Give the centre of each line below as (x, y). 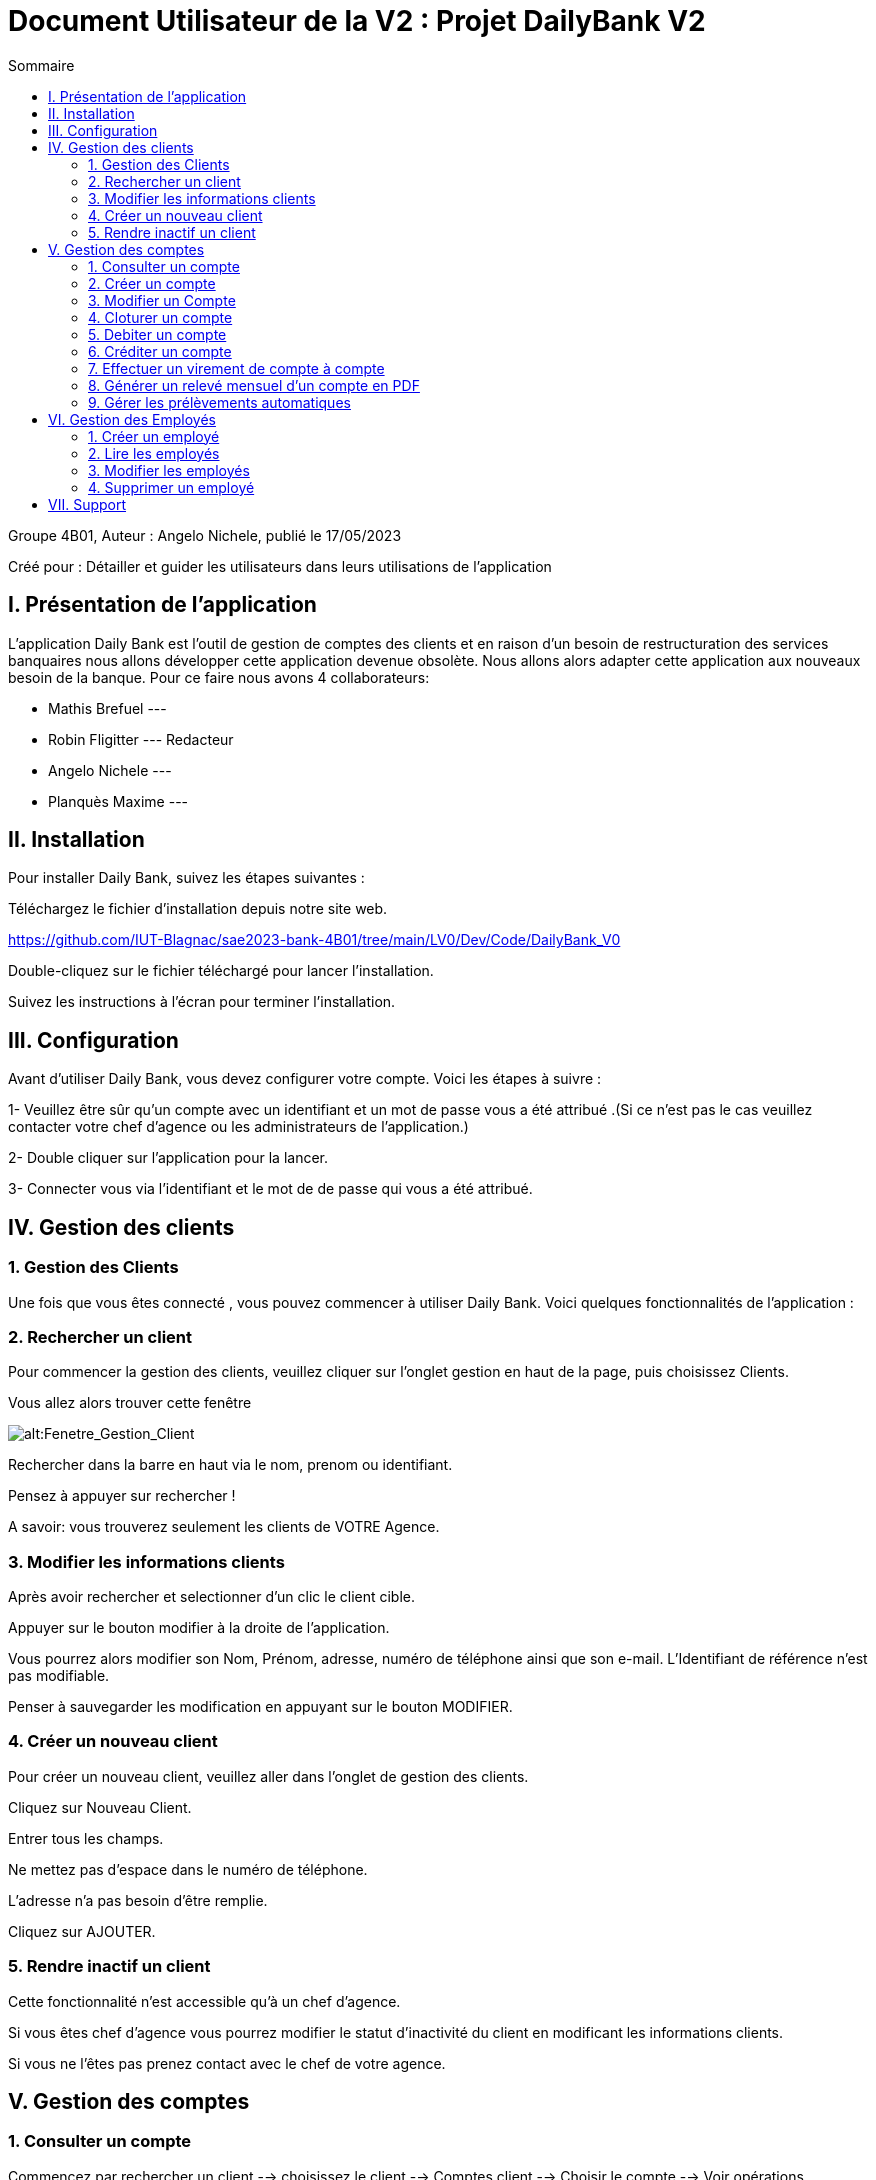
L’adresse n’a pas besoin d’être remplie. (138, 1900)
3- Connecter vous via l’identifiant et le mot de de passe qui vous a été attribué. (270, 1189)
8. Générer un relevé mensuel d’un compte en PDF (254, 385)
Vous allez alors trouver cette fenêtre (130, 1403)
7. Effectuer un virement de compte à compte (236, 368)
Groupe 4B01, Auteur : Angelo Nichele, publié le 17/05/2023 (205, 535)
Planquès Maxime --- (118, 801)
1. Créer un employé (154, 436)
